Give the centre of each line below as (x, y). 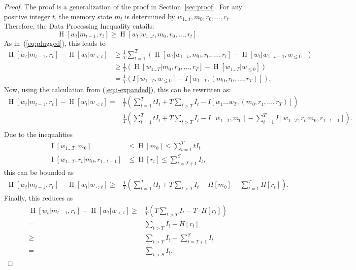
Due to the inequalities (38, 134)
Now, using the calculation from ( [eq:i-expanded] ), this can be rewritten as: (117, 89)
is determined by (150, 16)
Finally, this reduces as (39, 198)
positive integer (27, 16)
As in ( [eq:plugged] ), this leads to (55, 43)
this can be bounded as (39, 172)
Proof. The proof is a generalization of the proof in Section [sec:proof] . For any (123, 6)
